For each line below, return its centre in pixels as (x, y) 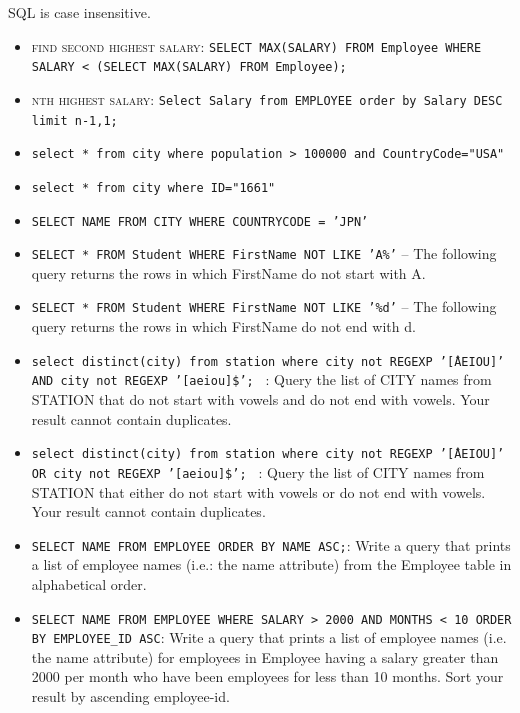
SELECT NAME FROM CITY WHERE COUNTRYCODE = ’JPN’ (200, 221)
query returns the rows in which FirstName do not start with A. (228, 272)
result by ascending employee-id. (130, 696)
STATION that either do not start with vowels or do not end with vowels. (258, 491)
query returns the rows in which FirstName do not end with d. (223, 326)
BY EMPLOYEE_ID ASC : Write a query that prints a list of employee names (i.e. (269, 637)
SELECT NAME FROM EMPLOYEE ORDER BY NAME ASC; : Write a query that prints (271, 544)
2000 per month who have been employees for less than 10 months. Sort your (267, 676)
